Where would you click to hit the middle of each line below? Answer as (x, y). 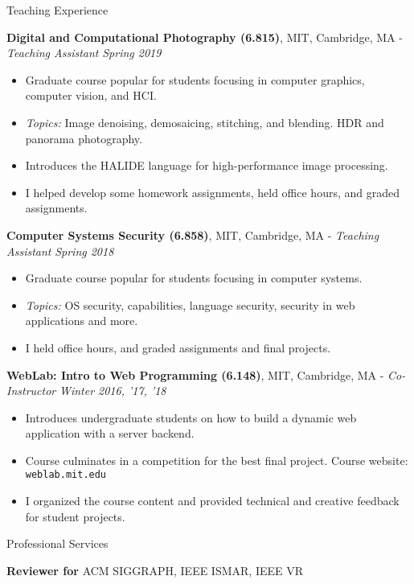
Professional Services (57, 543)
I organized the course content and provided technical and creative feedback (212, 501)
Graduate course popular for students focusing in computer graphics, (195, 79)
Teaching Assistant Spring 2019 (84, 53)
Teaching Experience (57, 10)
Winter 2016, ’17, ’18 (113, 391)
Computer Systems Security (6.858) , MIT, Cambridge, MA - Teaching (193, 234)
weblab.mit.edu (66, 475)
